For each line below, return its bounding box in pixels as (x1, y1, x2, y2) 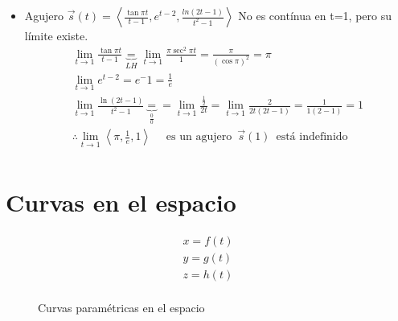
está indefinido (276, 131, 348, 143)
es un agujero (166, 131, 232, 143)
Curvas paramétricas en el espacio (38, 298, 205, 315)
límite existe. (24, 27, 88, 43)
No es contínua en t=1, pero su (238, 7, 392, 23)
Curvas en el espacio (6, 185, 236, 218)
